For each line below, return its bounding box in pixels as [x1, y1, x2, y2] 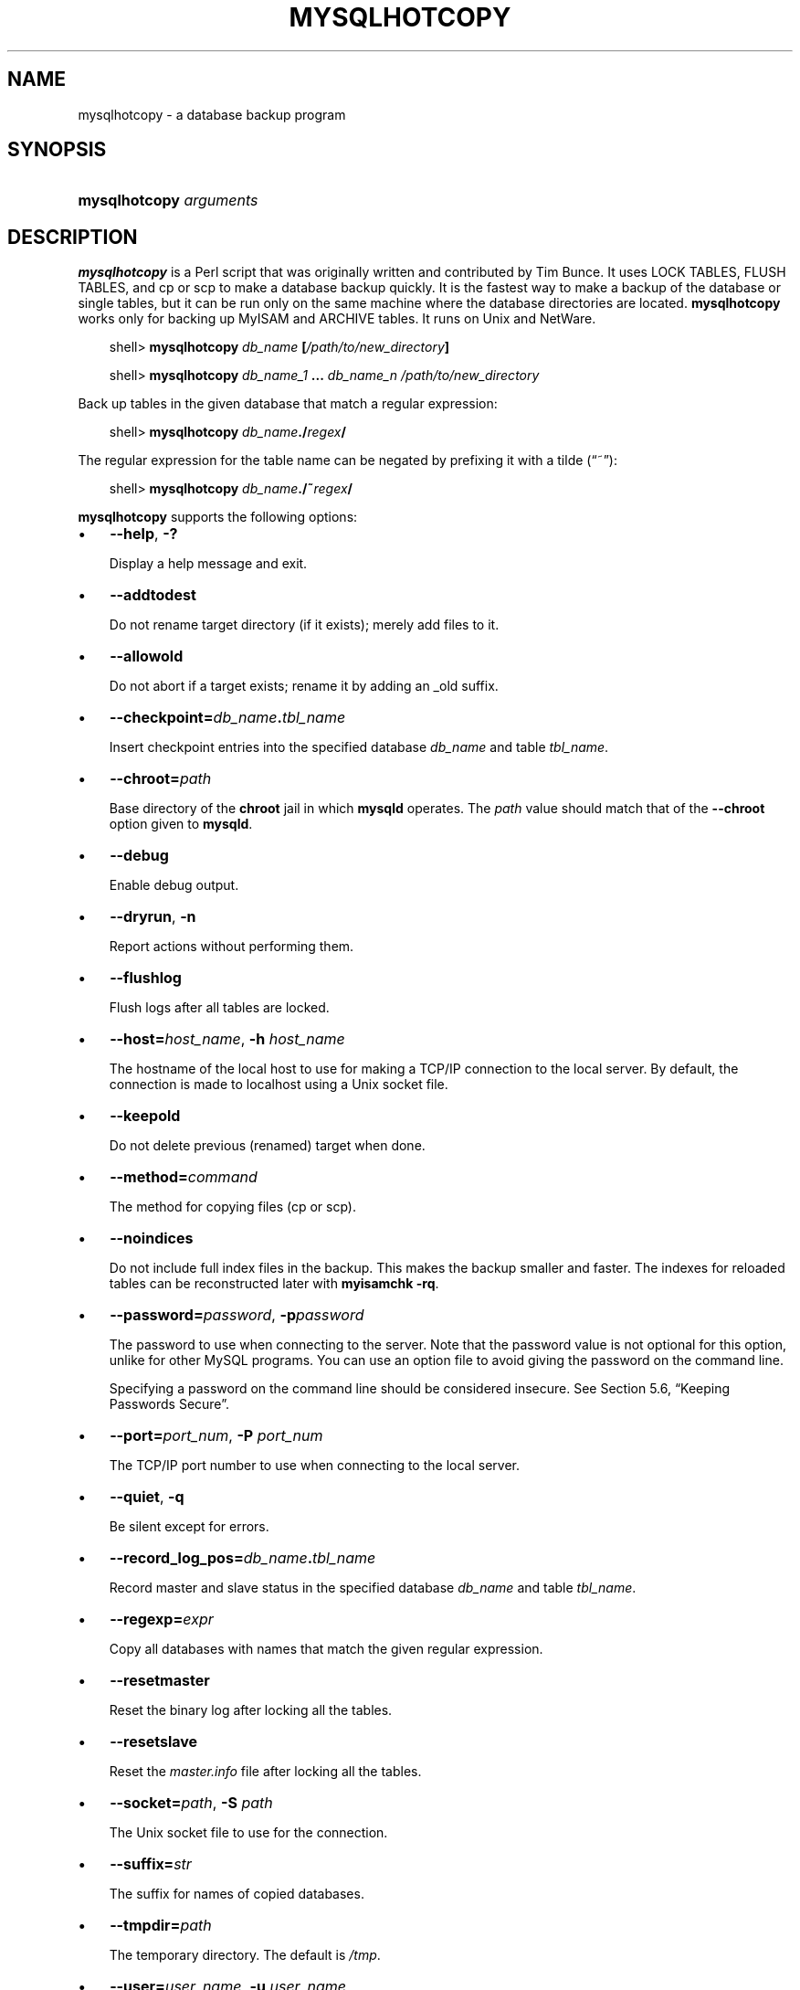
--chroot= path [110, 769, 212, 789]
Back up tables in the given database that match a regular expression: [78, 396, 498, 412]
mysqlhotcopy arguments [78, 191, 258, 210]
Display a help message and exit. [109, 556, 308, 572]
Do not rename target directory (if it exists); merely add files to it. [109, 617, 500, 633]
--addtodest [110, 586, 196, 605]
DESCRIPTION [7, 225, 138, 249]
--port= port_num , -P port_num [110, 1426, 323, 1445]
